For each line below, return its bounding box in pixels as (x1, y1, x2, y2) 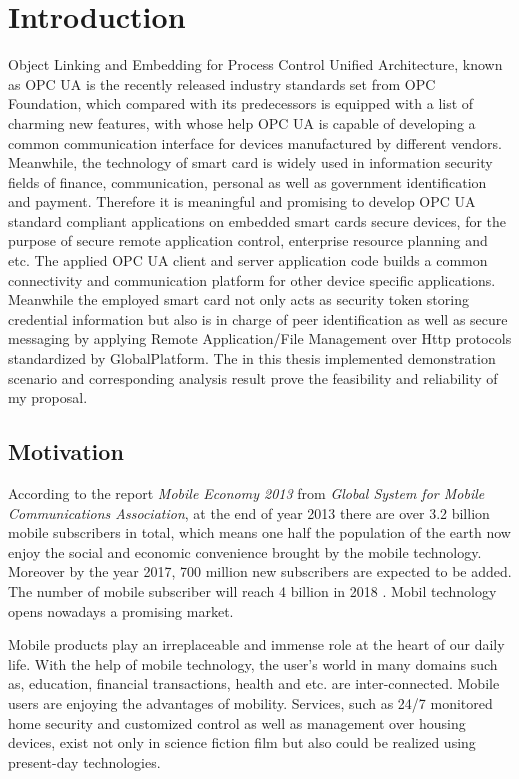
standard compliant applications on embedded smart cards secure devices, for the (8, 210, 507, 231)
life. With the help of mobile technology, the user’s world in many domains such (8, 653, 498, 674)
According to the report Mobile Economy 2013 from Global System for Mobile (8, 483, 485, 504)
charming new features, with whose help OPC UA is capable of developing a (8, 112, 476, 133)
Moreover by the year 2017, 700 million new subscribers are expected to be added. (8, 561, 512, 582)
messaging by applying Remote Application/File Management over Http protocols (8, 328, 512, 349)
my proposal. (8, 387, 88, 408)
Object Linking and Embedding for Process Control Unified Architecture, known (8, 54, 503, 75)
